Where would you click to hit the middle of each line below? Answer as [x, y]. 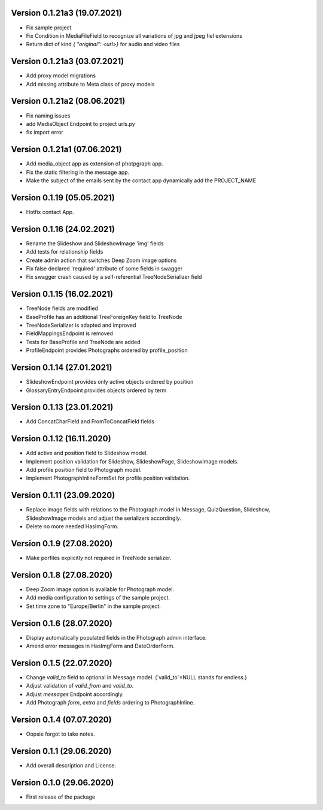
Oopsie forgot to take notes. [60, 734]
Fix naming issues [48, 115]
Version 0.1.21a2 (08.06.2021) [68, 101]
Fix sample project [49, 28]
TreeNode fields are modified [62, 308]
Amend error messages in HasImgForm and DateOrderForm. [100, 646]
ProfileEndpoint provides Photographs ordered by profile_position [107, 350]
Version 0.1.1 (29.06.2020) [61, 751]
